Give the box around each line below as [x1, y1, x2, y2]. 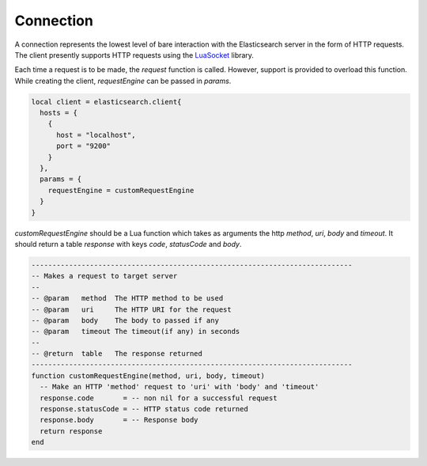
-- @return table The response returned [31, 349, 203, 358]
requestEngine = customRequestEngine [47, 186, 195, 195]
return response [40, 426, 103, 435]
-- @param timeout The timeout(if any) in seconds [31, 327, 240, 336]
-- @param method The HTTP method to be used [31, 294, 224, 303]
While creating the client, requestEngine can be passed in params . [14, 76, 232, 85]
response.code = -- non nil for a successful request [40, 393, 278, 403]
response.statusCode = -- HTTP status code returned [40, 404, 248, 414]
